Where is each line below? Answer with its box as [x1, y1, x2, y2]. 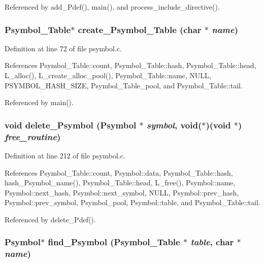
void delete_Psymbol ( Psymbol [5, 118, 137, 131]
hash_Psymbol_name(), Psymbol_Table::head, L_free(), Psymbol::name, [5, 177, 236, 188]
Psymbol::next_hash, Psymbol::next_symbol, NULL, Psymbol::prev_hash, [5, 187, 239, 198]
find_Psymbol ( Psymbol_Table [48, 236, 180, 248]
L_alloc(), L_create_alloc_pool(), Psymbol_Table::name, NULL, [5, 70, 211, 80]
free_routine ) [5, 130, 61, 143]
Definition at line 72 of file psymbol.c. [5, 43, 122, 53]
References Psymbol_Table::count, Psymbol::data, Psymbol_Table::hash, [5, 167, 233, 178]
